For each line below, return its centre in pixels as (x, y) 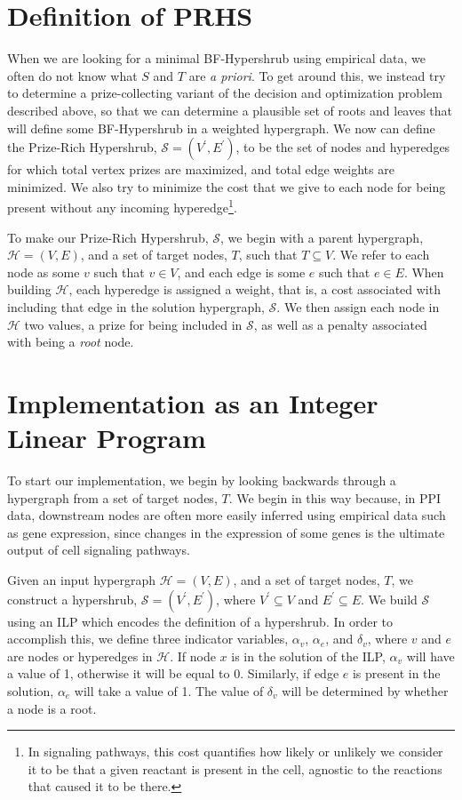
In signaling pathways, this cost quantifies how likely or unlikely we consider (235, 752)
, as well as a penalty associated (340, 324)
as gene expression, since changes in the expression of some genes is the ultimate (226, 532)
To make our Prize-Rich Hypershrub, (108, 237)
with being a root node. (71, 342)
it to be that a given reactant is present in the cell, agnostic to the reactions (235, 768)
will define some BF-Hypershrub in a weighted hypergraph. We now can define (221, 128)
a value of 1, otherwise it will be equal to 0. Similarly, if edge (173, 673)
